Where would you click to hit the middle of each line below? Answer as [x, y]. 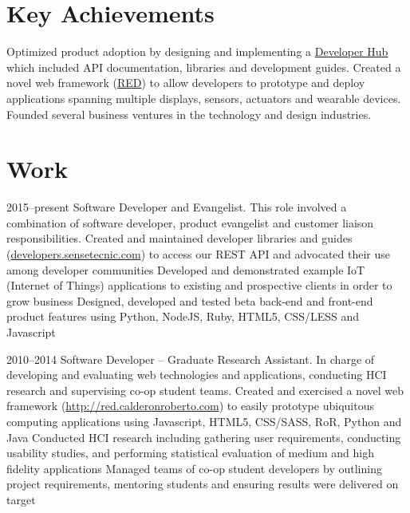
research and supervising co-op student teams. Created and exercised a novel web [205, 390]
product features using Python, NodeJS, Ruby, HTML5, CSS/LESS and [183, 316]
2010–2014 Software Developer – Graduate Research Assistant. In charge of [191, 359]
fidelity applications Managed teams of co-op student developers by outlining [194, 468]
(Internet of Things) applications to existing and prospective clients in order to [199, 285]
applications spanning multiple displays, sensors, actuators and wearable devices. [204, 98]
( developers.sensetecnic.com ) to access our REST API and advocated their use [199, 254]
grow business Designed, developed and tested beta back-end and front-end [190, 300]
